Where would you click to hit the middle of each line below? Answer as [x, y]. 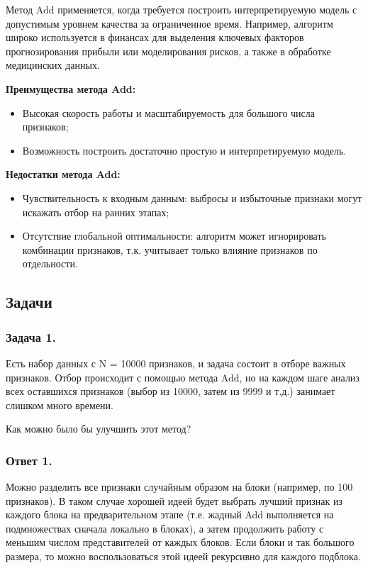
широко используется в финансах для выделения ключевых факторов [155, 37]
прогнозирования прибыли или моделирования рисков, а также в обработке [168, 51]
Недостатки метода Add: [63, 174]
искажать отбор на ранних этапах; [96, 212]
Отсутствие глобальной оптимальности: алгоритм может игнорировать [174, 236]
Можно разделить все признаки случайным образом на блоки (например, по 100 [179, 487]
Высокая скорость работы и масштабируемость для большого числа [169, 112]
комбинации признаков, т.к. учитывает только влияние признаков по [170, 249]
